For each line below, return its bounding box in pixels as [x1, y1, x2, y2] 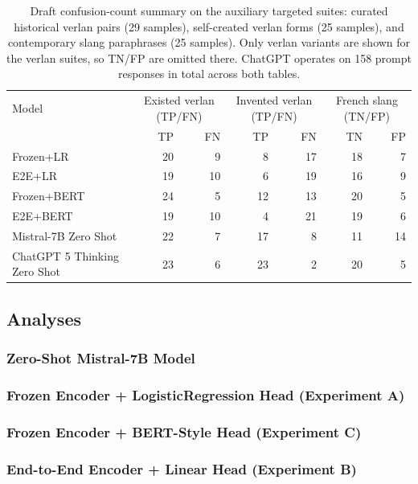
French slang [335, 92, 398, 109]
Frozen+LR [12, 147, 69, 164]
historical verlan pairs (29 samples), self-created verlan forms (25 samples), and [14, 18, 404, 35]
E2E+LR [12, 167, 58, 184]
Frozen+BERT [12, 187, 85, 204]
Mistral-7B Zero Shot [12, 227, 117, 244]
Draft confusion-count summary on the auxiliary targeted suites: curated [30, 2, 388, 18]
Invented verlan [236, 92, 313, 109]
